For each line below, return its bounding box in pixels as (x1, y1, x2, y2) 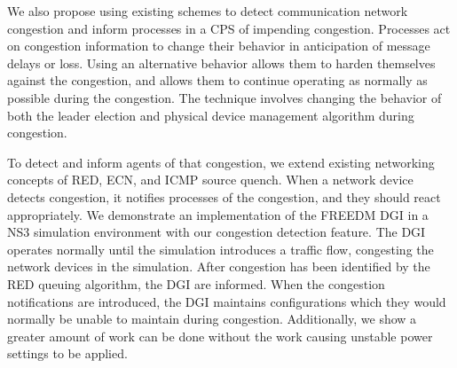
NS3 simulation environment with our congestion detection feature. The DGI (7, 223, 426, 241)
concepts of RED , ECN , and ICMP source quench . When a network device (7, 170, 414, 189)
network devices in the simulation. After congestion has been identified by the (7, 257, 430, 276)
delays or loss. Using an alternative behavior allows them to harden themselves (7, 53, 436, 72)
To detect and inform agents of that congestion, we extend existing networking (7, 153, 435, 171)
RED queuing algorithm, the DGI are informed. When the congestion (7, 274, 385, 293)
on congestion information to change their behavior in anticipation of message (7, 36, 430, 55)
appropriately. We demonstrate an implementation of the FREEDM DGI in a (7, 205, 429, 223)
